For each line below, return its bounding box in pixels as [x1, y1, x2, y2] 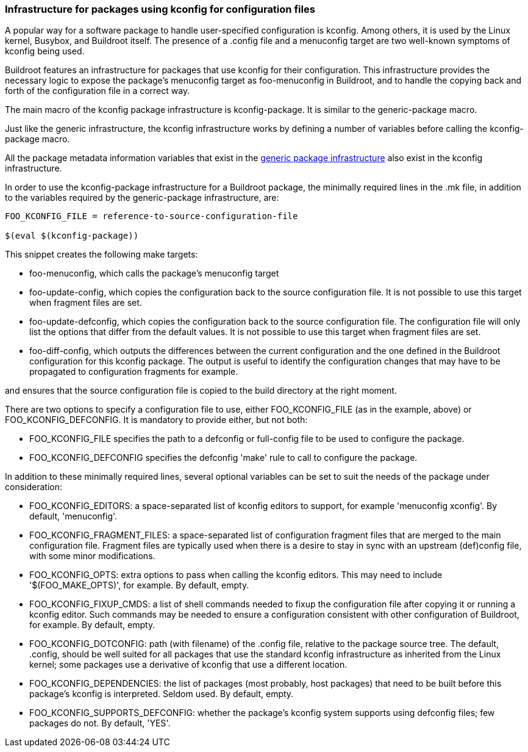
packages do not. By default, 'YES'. [29, 718, 171, 729]
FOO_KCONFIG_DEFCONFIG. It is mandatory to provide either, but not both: [5, 414, 308, 425]
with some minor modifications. [29, 551, 155, 562]
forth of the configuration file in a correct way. [5, 85, 190, 96]
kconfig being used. [5, 46, 85, 57]
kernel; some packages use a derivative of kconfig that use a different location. [29, 659, 348, 670]
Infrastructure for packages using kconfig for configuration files [5, 3, 315, 15]
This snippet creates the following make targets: [5, 249, 198, 260]
